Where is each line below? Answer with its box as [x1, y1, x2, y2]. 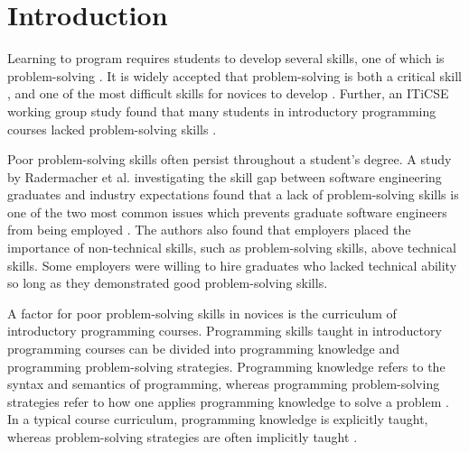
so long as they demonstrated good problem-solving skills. [7, 273, 328, 292]
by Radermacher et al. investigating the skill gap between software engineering [7, 167, 442, 186]
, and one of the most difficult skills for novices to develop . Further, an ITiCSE [7, 84, 449, 103]
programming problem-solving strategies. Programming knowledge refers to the [7, 356, 446, 375]
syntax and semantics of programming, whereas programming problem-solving [7, 374, 440, 393]
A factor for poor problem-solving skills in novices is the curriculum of [7, 303, 397, 322]
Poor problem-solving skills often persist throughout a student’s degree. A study [7, 150, 452, 169]
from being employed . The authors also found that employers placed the [7, 220, 411, 239]
